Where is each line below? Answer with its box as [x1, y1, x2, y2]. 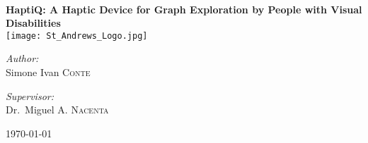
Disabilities [6, 15, 61, 30]
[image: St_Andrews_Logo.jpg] [6, 30, 148, 41]
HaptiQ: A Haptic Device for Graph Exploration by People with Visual [6, 1, 362, 16]
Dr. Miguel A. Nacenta [6, 102, 109, 117]
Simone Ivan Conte [6, 65, 91, 80]
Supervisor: [6, 88, 54, 103]
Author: [6, 51, 39, 66]
